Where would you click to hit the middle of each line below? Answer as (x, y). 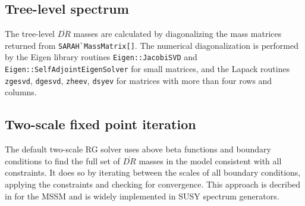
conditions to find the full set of (62, 160)
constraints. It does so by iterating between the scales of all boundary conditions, (153, 172)
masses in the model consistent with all (210, 160)
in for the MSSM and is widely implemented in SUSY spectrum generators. (142, 196)
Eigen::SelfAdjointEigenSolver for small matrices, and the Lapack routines (147, 69)
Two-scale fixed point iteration (100, 124)
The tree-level (30, 34)
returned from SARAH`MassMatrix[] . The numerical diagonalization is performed (152, 45)
